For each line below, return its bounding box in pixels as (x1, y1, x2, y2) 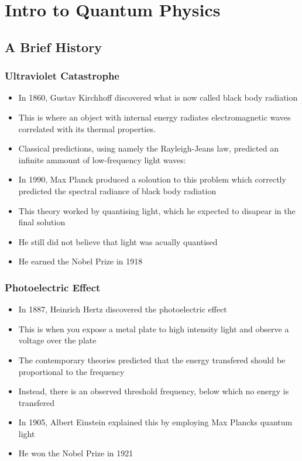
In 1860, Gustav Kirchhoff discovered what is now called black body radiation (18, 91, 298, 104)
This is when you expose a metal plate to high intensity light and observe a (18, 322, 289, 335)
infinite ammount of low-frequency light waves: (18, 153, 186, 166)
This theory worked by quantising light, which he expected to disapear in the (18, 204, 296, 216)
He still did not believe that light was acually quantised (18, 235, 218, 247)
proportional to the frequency (18, 365, 125, 377)
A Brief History (5, 37, 102, 56)
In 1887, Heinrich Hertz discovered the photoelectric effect (18, 303, 227, 315)
